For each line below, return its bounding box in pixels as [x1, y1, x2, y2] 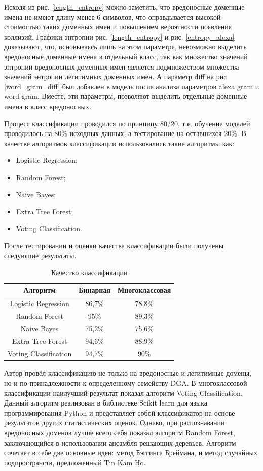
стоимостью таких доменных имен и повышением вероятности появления [4, 21, 232, 32]
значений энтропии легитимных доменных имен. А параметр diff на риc [4, 71, 227, 82]
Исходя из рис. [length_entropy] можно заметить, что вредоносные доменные [4, 2, 245, 12]
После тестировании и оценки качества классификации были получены [4, 240, 224, 251]
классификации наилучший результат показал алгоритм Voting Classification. [4, 387, 243, 398]
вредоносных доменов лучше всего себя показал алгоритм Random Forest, [4, 427, 235, 438]
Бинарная [79, 285, 110, 295]
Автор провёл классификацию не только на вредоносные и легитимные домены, [4, 367, 252, 378]
